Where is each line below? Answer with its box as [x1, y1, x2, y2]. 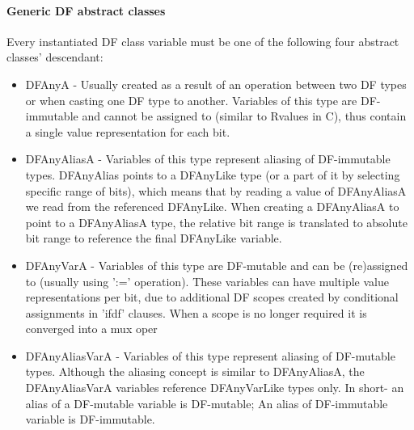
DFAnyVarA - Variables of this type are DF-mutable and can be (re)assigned [25, 256, 408, 273]
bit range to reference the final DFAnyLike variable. [25, 230, 282, 247]
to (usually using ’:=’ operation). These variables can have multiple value [25, 272, 389, 289]
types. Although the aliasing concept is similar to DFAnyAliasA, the [25, 363, 365, 380]
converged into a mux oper [25, 320, 158, 337]
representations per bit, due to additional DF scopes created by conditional [25, 289, 399, 306]
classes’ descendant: [6, 48, 103, 65]
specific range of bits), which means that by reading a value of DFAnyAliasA [25, 182, 407, 199]
